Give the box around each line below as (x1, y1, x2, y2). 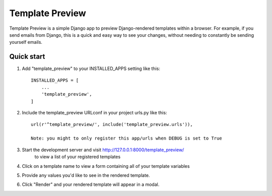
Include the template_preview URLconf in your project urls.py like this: (22, 110, 167, 116)
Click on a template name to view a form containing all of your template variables (22, 163, 190, 169)
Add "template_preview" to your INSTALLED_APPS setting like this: (22, 66, 161, 72)
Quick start (9, 52, 45, 61)
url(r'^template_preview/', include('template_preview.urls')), (31, 121, 193, 127)
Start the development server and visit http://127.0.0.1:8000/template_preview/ (22, 147, 184, 153)
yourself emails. (9, 39, 43, 45)
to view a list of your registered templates (34, 154, 121, 160)
